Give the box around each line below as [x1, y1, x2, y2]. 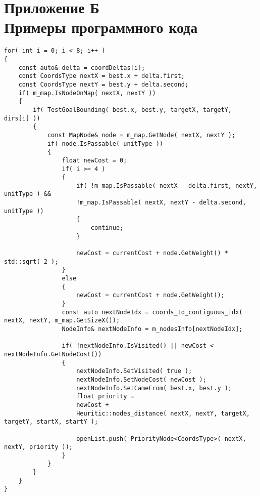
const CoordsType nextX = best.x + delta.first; [18, 72, 185, 80]
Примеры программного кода [4, 17, 198, 37]
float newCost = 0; [62, 156, 127, 164]
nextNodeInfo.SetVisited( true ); [76, 367, 192, 375]
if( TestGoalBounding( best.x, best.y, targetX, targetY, [33, 106, 232, 113]
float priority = [76, 393, 134, 400]
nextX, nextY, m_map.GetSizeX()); [4, 317, 120, 324]
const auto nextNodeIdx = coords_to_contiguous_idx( [62, 308, 243, 316]
